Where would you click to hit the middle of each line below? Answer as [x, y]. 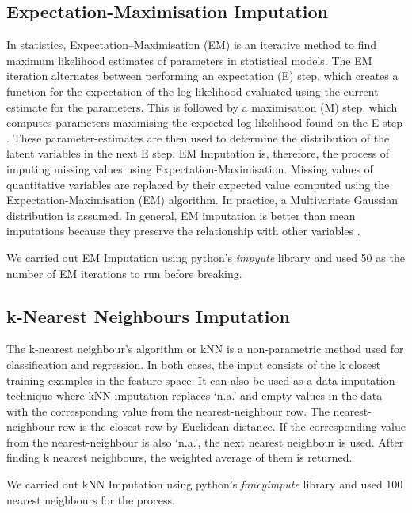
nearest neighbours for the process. [91, 499]
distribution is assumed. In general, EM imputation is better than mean [181, 215]
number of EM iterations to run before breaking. [124, 273]
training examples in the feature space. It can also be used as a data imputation [201, 380]
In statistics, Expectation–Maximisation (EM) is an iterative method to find [192, 45]
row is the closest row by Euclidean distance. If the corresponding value [232, 426]
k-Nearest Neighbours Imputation [148, 315]
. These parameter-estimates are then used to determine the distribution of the [198, 137]
